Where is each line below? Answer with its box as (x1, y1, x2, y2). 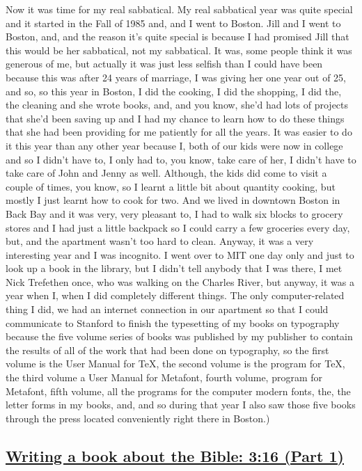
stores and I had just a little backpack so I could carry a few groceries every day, (6, 220, 350, 234)
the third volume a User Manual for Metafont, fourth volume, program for (6, 370, 323, 385)
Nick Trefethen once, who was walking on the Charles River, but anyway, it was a (6, 274, 355, 289)
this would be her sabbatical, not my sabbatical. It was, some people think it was (6, 42, 352, 57)
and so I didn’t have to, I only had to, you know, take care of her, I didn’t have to (6, 152, 356, 166)
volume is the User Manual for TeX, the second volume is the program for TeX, (6, 356, 345, 371)
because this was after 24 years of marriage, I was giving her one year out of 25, (6, 70, 347, 84)
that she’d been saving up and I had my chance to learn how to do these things (6, 111, 345, 125)
